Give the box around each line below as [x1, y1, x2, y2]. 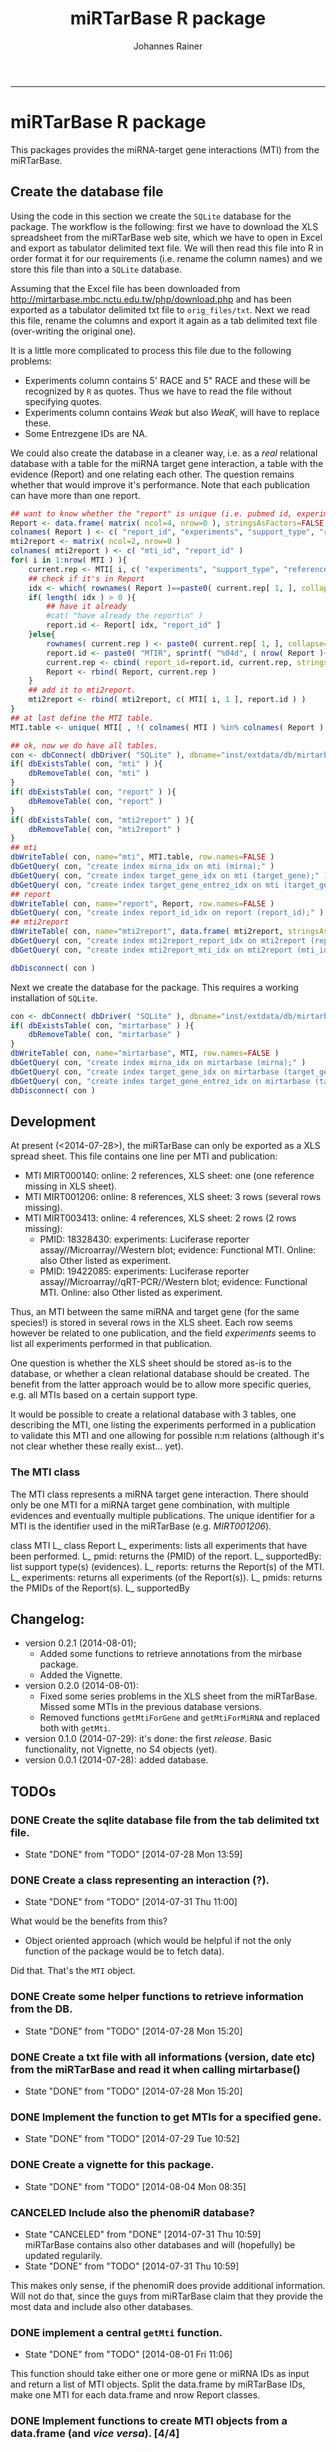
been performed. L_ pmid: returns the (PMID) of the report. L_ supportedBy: [10, 1550, 322, 1562]
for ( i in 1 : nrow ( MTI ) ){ [10, 555, 128, 566]
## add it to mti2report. [28, 685, 137, 696]
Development [10, 1113, 97, 1130]
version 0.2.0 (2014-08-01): [24, 1680, 139, 1692]
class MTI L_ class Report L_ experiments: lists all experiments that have [10, 1539, 308, 1551]
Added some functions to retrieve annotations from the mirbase [39, 1648, 303, 1660]
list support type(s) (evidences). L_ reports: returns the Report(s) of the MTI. [10, 1560, 325, 1572]
